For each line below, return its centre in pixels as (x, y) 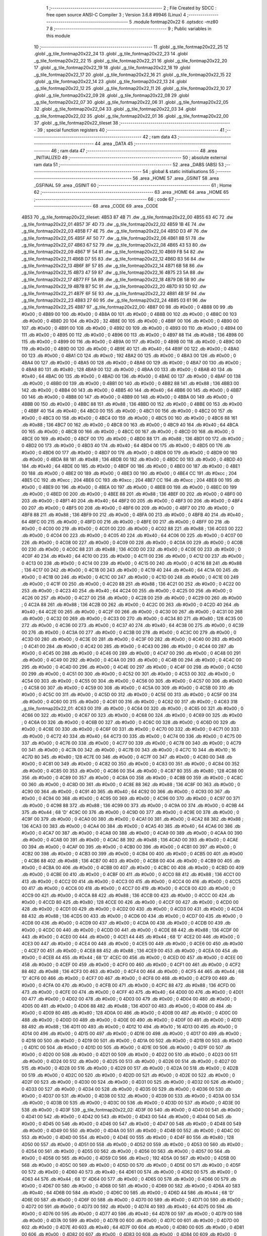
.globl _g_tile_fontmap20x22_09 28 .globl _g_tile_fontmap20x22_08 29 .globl (111, 95)
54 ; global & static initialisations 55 (178, 171)
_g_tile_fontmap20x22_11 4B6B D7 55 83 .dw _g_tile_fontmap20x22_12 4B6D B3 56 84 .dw (113, 259)
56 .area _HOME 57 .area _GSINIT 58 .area (176, 178)
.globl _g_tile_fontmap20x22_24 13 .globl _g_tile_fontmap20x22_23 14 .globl (111, 54)
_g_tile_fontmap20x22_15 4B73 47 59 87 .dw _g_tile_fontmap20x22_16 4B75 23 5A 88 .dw (113, 272)
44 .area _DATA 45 (114, 144)
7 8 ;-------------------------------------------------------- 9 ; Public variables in (129, 29)
